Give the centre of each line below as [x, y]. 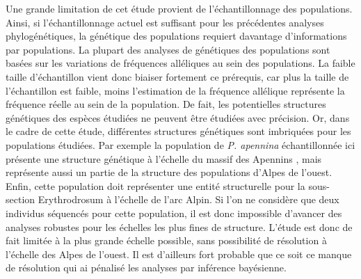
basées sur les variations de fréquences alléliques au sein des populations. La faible [180, 63]
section [21, 199]
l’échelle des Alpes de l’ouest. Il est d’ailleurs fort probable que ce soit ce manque [179, 254]
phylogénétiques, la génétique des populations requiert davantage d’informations [176, 36]
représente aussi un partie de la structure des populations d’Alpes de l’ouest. [169, 172]
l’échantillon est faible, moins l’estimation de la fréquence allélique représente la [175, 90]
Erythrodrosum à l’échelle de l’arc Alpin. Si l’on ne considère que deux [188, 199]
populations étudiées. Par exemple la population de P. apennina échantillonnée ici [180, 144]
